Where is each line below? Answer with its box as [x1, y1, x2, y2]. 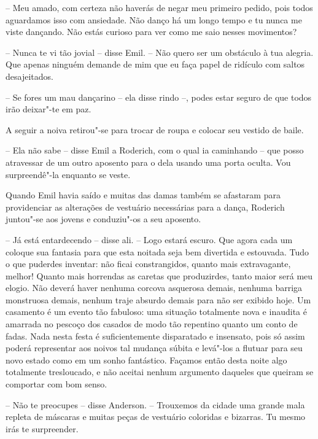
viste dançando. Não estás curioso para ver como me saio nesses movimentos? [6, 25, 297, 38]
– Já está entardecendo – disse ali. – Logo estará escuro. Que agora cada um [6, 233, 293, 246]
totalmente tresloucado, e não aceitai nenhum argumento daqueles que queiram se [6, 365, 314, 378]
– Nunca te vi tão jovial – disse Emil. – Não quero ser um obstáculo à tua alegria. [6, 45, 314, 58]
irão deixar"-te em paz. [6, 103, 91, 115]
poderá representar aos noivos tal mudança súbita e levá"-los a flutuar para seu [6, 341, 303, 354]
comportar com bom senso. [6, 378, 107, 390]
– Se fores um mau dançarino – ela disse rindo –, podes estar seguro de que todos [6, 90, 312, 103]
